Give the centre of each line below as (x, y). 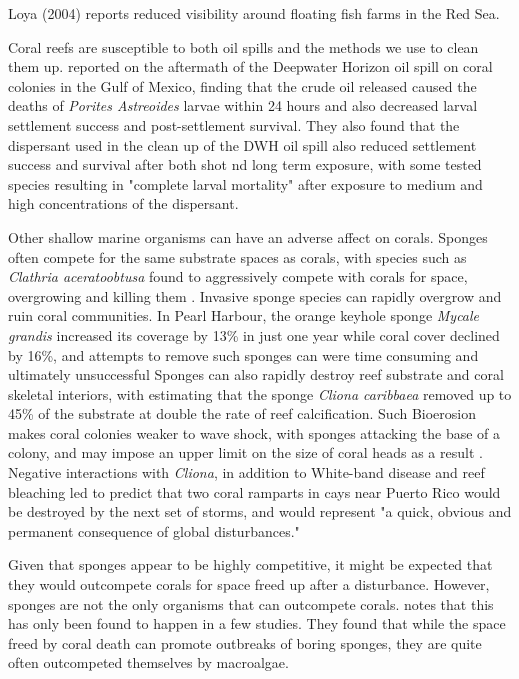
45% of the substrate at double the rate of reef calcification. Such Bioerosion (242, 413)
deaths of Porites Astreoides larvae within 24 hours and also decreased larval (243, 105)
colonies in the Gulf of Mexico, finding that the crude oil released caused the (242, 85)
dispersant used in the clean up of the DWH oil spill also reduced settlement (242, 144)
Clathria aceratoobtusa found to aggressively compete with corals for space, (238, 276)
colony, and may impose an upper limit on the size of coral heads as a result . (245, 452)
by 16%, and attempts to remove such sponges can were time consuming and (243, 354)
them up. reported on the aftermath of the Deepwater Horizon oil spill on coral (250, 66)
